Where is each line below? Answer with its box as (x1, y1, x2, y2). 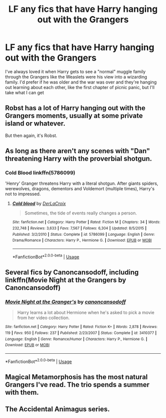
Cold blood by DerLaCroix (12, 201, 66, 207)
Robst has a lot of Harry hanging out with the (5, 104, 146, 112)
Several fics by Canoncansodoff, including (5, 268, 139, 277)
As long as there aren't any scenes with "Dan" (5, 147, 150, 155)
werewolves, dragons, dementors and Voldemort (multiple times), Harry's (5, 186, 155, 192)
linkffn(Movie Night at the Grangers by (5, 276, 126, 285)
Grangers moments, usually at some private (5, 112, 143, 120)
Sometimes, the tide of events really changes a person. (24, 210, 137, 216)
